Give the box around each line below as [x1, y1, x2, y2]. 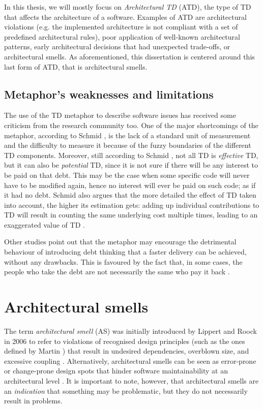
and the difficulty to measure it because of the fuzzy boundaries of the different [4, 140, 251, 150]
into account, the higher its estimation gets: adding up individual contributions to [4, 199, 259, 210]
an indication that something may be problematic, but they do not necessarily [4, 385, 248, 396]
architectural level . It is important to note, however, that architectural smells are [4, 375, 259, 386]
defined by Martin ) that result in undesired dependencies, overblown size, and [4, 345, 249, 356]
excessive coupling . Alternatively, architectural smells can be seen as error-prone [4, 355, 256, 366]
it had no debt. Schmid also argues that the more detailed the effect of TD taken [4, 190, 256, 200]
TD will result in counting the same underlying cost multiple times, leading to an [4, 209, 258, 220]
